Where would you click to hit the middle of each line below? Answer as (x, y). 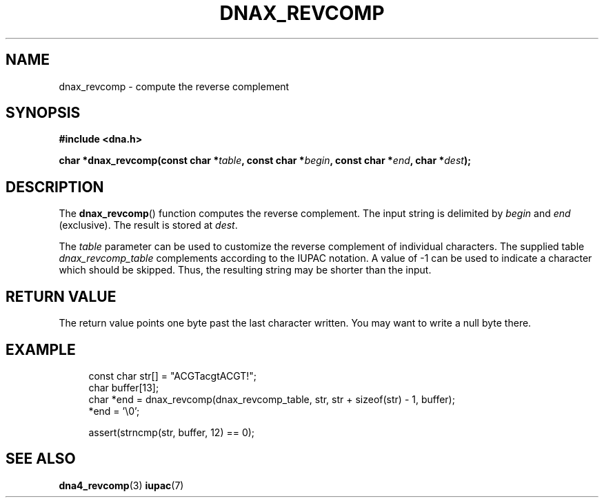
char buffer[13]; (124, 387)
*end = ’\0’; (114, 411)
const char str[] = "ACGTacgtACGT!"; (173, 376)
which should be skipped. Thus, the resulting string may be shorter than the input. (245, 270)
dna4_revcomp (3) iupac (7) (121, 485)
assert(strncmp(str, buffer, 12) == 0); (172, 432)
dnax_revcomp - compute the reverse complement (174, 86)
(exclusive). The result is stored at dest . (148, 225)
